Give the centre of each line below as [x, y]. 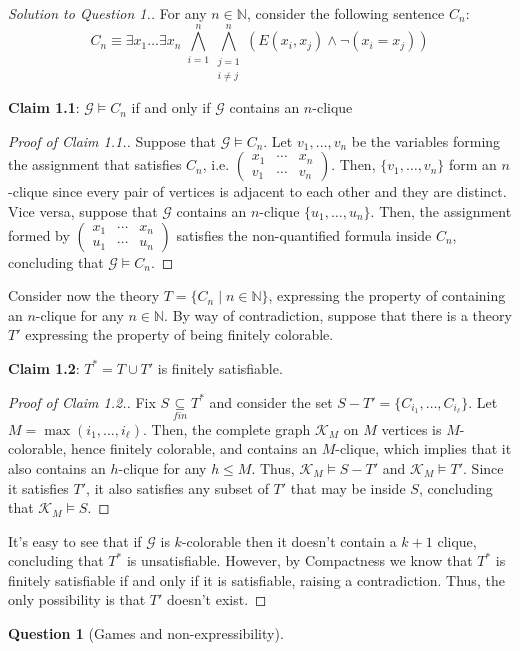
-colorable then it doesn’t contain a [289, 540]
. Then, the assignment [441, 210]
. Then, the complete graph [226, 428]
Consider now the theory [84, 295]
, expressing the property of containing [387, 295]
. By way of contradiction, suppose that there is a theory [338, 314]
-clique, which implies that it [423, 448]
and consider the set [271, 401]
